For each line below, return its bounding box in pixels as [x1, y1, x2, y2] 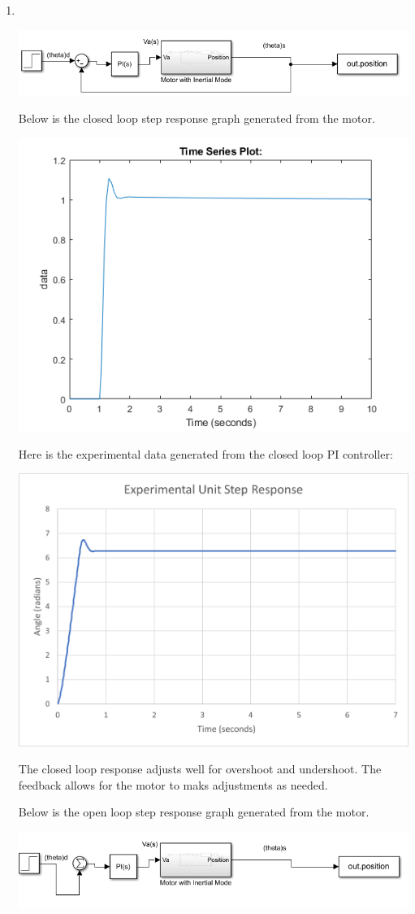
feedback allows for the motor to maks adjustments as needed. [18, 776, 328, 793]
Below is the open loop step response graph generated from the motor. [18, 803, 370, 820]
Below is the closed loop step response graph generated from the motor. [18, 110, 375, 127]
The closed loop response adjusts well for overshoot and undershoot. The [18, 760, 382, 777]
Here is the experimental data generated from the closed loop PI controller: [18, 445, 393, 462]
